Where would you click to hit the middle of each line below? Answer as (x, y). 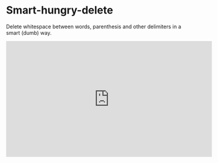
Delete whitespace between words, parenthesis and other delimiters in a (94, 26)
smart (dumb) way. (29, 32)
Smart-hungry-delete (60, 10)
